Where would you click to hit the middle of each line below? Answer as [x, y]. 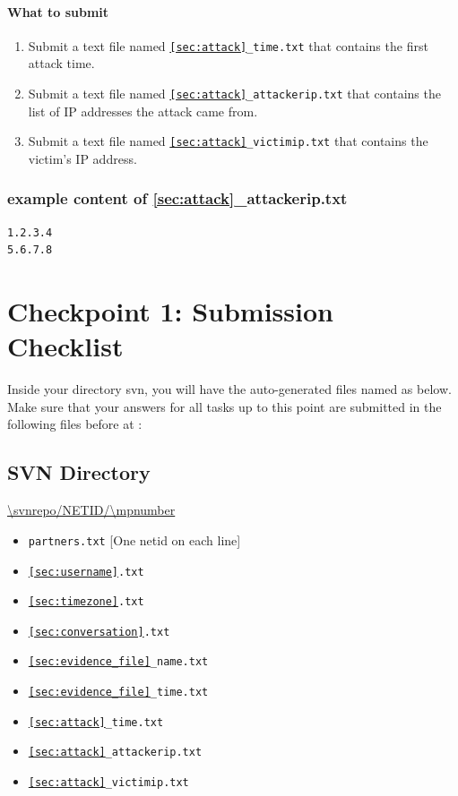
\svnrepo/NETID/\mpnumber [91, 510]
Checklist [65, 346]
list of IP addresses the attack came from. [143, 111]
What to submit [58, 11]
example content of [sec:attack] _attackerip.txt [177, 198]
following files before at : [75, 424]
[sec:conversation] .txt [99, 632]
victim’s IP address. [82, 158]
